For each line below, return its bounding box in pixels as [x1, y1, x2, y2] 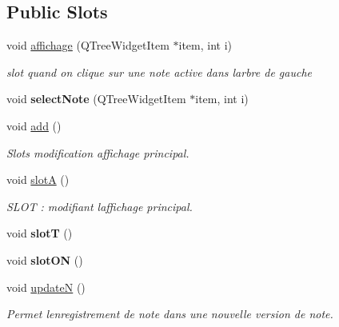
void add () [6, 117, 62, 134]
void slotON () [6, 251, 83, 268]
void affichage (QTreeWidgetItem [6, 37, 169, 54]
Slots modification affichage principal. [6, 144, 189, 161]
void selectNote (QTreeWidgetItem [6, 90, 186, 107]
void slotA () [6, 171, 70, 188]
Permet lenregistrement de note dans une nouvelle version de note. [6, 305, 333, 322]
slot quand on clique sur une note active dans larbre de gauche [6, 63, 312, 80]
